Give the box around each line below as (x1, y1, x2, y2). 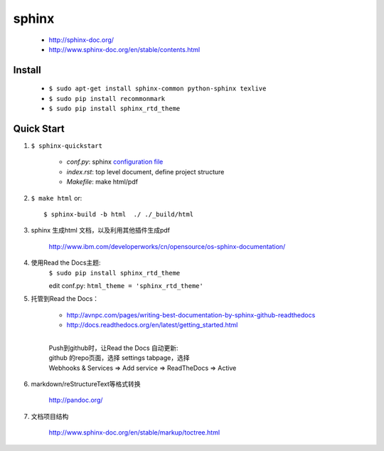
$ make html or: (31, 193, 82, 202)
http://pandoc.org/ (48, 396, 103, 405)
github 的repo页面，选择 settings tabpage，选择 (48, 354, 190, 362)
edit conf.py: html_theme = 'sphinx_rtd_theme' (48, 281, 204, 290)
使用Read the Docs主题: (31, 258, 101, 267)
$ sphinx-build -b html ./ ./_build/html (43, 210, 194, 218)
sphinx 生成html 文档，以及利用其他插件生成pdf (31, 226, 171, 235)
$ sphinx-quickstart (31, 142, 103, 150)
